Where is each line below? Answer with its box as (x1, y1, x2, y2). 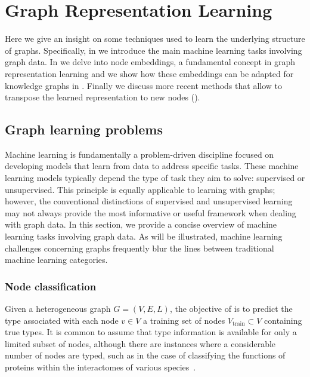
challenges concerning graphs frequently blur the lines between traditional (5, 241, 274, 254)
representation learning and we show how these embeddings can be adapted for (5, 67, 294, 79)
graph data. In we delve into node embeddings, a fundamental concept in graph (5, 56, 296, 68)
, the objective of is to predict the (169, 302, 293, 315)
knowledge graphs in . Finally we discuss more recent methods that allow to (5, 79, 282, 91)
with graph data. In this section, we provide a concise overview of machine (5, 218, 277, 231)
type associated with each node (5, 314, 119, 326)
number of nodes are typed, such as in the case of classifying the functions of (5, 349, 286, 361)
